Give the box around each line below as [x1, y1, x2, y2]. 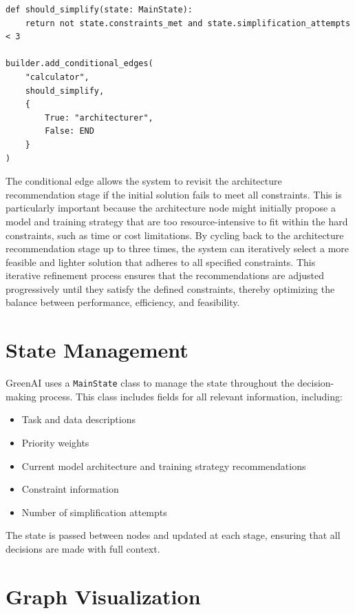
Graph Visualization [6, 582, 201, 610]
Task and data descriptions [21, 412, 136, 427]
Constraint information [21, 482, 119, 496]
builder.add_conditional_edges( [6, 59, 153, 69]
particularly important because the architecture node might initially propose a [6, 201, 336, 215]
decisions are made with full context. [6, 542, 160, 555]
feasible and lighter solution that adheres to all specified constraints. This [6, 254, 316, 269]
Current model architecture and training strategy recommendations [21, 458, 306, 473]
